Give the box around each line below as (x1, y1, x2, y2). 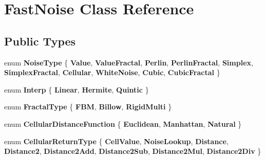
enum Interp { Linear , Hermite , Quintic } (4, 84, 149, 95)
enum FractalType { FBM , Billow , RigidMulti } (4, 101, 172, 112)
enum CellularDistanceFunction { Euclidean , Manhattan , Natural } (4, 118, 242, 129)
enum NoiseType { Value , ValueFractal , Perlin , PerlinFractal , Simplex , (4, 57, 253, 67)
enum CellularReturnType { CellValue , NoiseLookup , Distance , (4, 135, 229, 146)
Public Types (4, 33, 76, 49)
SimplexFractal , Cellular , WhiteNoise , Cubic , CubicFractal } (4, 67, 220, 78)
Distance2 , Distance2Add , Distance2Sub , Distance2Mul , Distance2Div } (4, 146, 261, 156)
